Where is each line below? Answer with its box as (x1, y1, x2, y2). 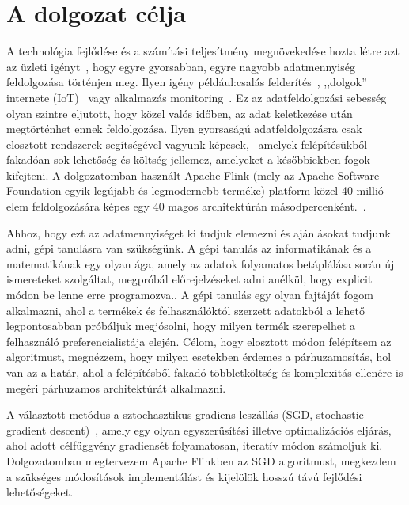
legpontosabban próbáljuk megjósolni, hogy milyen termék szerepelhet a (6, 317, 355, 334)
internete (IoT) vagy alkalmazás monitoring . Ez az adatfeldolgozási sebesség (6, 89, 387, 105)
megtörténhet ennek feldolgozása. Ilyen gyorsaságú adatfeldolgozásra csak (6, 120, 362, 137)
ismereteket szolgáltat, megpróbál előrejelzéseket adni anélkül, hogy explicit (6, 271, 373, 287)
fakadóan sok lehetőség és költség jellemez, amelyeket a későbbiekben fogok (6, 151, 370, 168)
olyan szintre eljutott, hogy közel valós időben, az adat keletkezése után (6, 104, 353, 121)
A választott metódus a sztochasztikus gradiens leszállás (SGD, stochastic (6, 406, 364, 423)
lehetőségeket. (6, 484, 74, 500)
